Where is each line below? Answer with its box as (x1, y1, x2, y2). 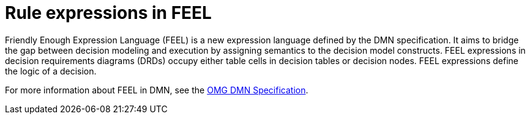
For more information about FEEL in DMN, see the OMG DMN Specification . (5, 84, 308, 95)
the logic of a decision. (5, 65, 97, 76)
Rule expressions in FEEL (5, 2, 212, 23)
